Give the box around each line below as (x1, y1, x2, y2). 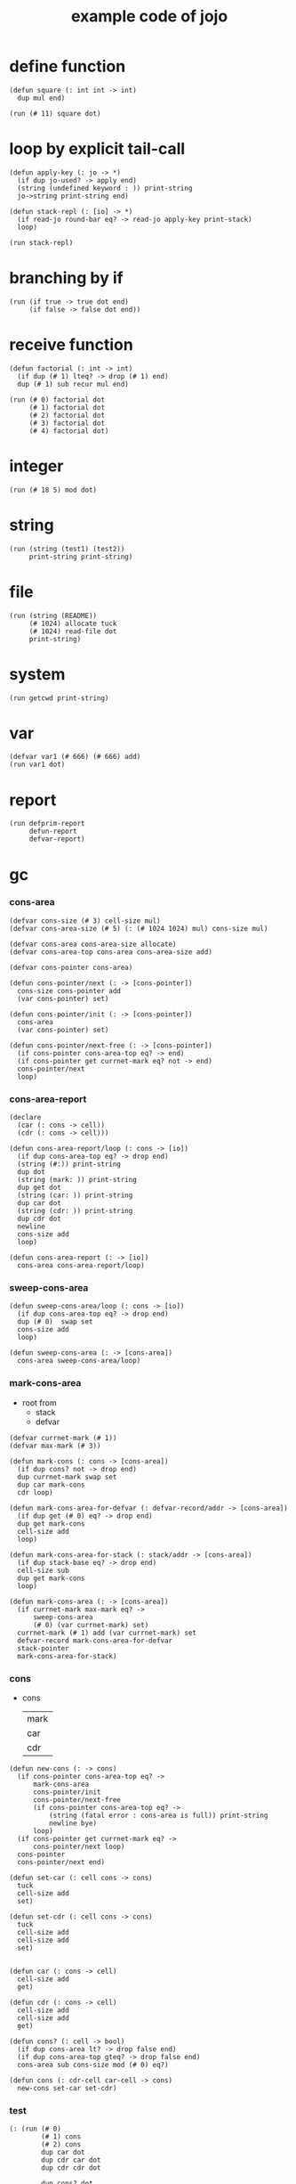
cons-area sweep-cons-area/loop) (17, 1357, 141, 1365)
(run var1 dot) (9, 760, 66, 770)
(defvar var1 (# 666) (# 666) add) (9, 753, 141, 762)
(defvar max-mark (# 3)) (9, 1441, 101, 1450)
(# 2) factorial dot (28, 411, 105, 420)
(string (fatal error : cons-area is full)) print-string (48, 1811, 268, 1821)
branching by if (9, 268, 124, 289)
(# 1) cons (41, 2132, 82, 2141)
